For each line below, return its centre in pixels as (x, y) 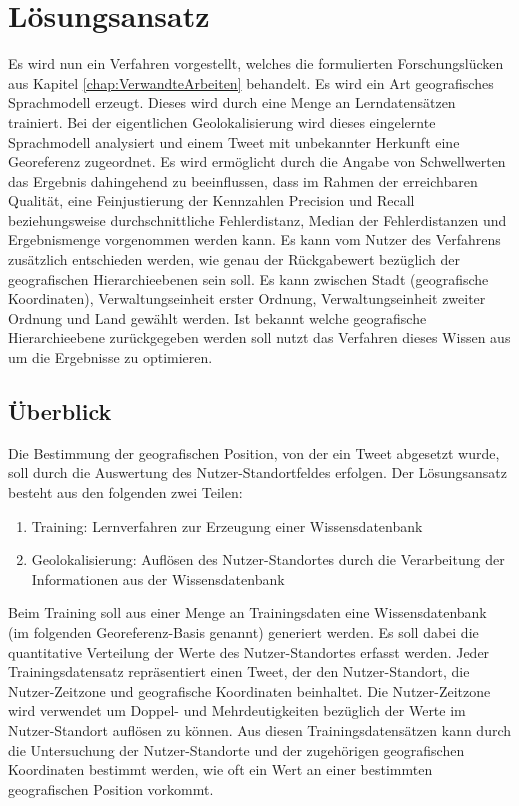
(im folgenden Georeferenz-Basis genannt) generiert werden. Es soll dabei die (243, 631)
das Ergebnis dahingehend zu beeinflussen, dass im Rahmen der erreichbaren (243, 180)
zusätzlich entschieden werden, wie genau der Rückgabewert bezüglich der (234, 259)
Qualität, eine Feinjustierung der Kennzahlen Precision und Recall (211, 200)
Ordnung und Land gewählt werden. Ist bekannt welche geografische (217, 317)
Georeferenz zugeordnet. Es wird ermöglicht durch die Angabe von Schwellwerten (257, 161)
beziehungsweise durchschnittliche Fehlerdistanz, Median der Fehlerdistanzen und (257, 219)
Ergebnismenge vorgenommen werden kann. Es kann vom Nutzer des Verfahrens (254, 239)
